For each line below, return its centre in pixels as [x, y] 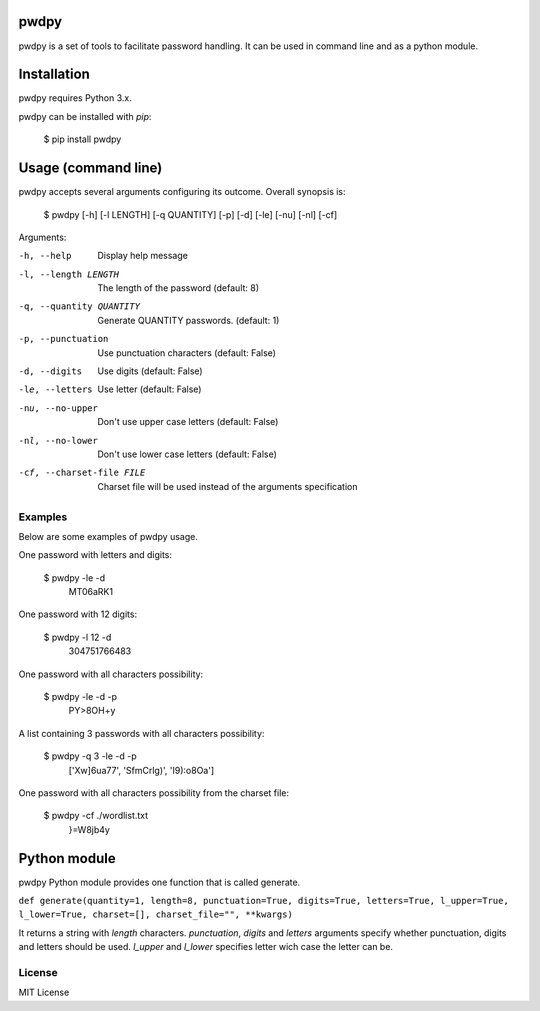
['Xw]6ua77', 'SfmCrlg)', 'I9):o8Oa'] [141, 770]
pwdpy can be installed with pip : [85, 116]
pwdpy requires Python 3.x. [75, 98]
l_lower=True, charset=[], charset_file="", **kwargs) [156, 914]
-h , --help [45, 256]
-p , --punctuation [63, 339]
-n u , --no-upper [58, 408]
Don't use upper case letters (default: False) [188, 422]
